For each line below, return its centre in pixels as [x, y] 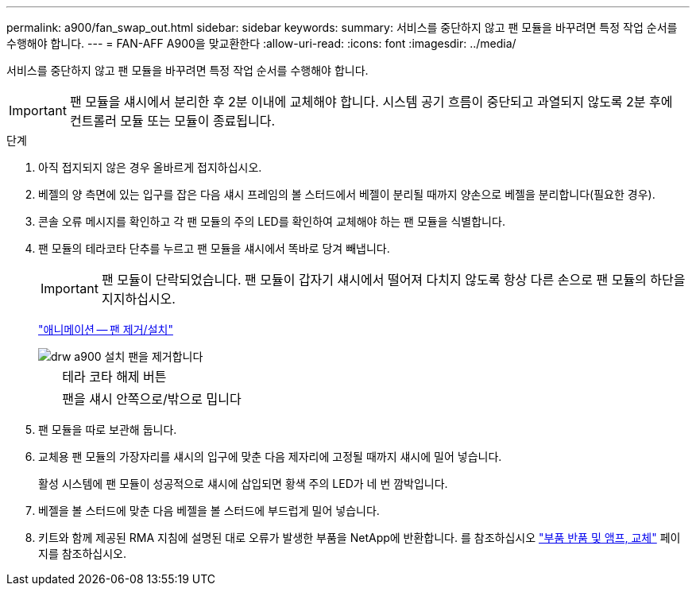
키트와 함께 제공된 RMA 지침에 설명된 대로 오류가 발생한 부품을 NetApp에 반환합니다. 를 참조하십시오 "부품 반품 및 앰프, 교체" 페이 [360, 538]
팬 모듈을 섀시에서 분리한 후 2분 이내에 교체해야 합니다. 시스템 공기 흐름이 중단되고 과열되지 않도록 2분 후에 [371, 102]
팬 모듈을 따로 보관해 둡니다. [108, 429]
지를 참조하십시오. [83, 553]
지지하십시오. [138, 299]
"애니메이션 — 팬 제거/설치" [106, 329]
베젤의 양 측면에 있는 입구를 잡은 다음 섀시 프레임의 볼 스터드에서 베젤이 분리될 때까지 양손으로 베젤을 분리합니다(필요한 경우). [347, 194]
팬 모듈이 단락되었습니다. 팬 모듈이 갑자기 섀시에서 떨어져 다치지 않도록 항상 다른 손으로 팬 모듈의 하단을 [393, 280]
